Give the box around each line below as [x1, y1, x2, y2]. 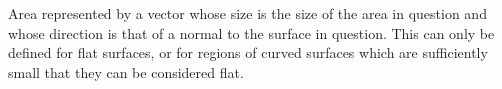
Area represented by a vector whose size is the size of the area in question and [8, 3, 487, 23]
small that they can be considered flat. [8, 61, 244, 82]
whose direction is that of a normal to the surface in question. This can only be [8, 22, 495, 43]
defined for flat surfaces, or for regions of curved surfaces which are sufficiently [8, 42, 488, 63]
